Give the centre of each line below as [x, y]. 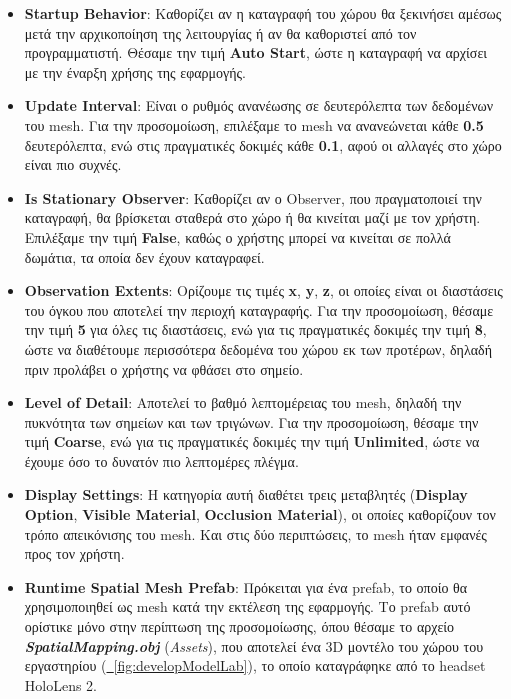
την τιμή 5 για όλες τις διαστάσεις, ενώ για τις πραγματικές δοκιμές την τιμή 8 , [255, 329]
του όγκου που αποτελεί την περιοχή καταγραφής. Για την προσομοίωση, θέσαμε [259, 309]
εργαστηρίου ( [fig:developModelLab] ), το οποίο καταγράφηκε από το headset [255, 665]
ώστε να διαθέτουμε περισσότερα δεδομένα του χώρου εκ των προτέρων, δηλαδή [258, 348]
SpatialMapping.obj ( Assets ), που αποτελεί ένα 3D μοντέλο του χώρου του [254, 645]
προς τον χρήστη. [74, 553]
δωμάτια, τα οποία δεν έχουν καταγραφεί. [144, 256]
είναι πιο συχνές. [73, 164]
